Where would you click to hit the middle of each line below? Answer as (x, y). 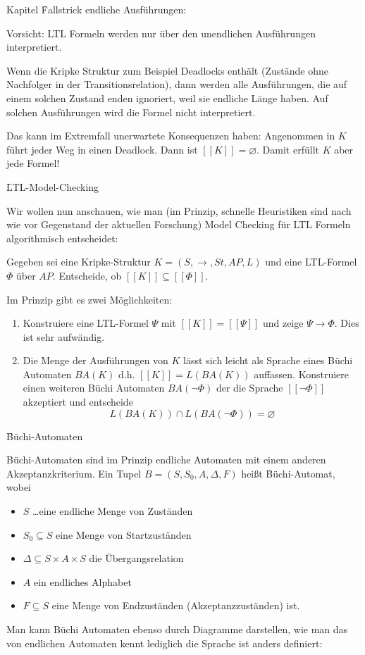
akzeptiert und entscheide (78, 402)
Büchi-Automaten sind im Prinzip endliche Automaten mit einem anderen (166, 460)
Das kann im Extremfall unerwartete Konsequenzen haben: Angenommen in (171, 136)
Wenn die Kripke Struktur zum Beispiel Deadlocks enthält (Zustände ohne (167, 70)
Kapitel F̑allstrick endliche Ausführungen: (97, 9)
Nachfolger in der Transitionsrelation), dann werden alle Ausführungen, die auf (177, 84)
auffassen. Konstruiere (301, 374)
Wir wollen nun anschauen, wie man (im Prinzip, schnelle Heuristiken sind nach (179, 210)
